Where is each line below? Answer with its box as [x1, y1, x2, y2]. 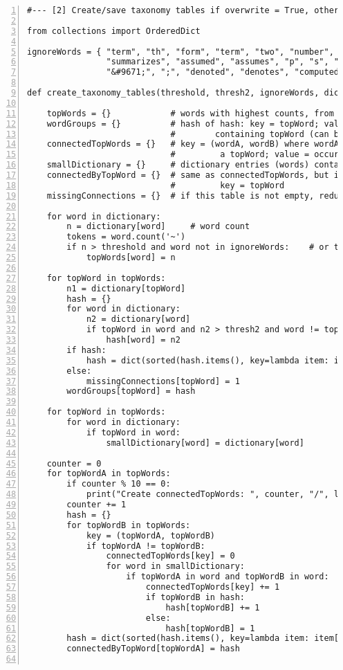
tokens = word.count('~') [66, 232, 186, 242]
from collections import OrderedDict [27, 26, 201, 36]
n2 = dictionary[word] [86, 314, 191, 325]
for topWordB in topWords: [66, 520, 191, 530]
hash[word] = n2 [106, 335, 180, 345]
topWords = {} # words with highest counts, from [46, 108, 334, 118]
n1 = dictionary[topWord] [66, 283, 186, 293]
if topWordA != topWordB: [86, 541, 205, 551]
